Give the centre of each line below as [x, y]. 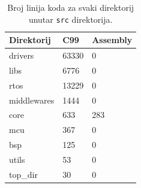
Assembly [112, 40]
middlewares [32, 100]
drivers [22, 55]
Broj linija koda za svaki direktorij [71, 7]
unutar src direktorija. [70, 19]
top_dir [23, 174]
